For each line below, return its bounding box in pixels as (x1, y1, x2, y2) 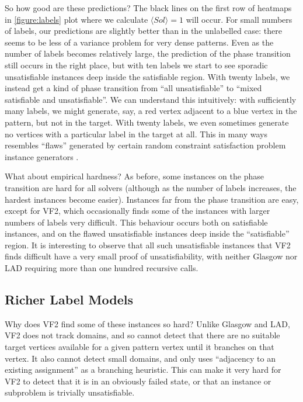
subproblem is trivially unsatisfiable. (5, 386, 135, 398)
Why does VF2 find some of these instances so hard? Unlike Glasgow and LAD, (5, 317, 290, 330)
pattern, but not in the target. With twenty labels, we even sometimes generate (5, 116, 289, 128)
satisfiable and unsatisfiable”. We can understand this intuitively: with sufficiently (5, 93, 297, 105)
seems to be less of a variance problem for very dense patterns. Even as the (5, 36, 274, 48)
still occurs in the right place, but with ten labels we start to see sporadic (5, 58, 268, 71)
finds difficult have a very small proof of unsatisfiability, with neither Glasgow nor (5, 250, 298, 262)
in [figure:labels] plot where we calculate (5, 13, 148, 25)
